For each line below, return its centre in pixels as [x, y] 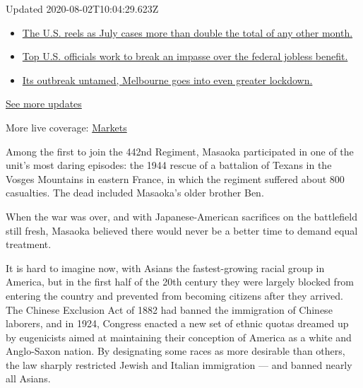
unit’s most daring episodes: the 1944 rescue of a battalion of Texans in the [169, 165]
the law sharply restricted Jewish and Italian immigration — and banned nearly [179, 364]
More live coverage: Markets [66, 127]
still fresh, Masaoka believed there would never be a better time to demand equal [182, 230]
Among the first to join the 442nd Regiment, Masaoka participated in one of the [180, 151]
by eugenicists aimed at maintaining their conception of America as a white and [179, 337]
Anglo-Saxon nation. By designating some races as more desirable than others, [175, 351]
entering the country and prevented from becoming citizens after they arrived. [174, 295]
